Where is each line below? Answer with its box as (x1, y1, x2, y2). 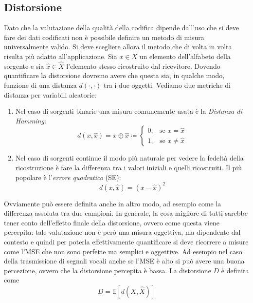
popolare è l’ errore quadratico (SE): (15, 172, 121, 182)
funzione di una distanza (4, 80, 77, 90)
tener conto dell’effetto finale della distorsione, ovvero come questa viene (4, 217, 219, 227)
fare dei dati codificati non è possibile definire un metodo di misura (4, 32, 204, 42)
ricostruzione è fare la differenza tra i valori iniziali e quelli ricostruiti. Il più (15, 162, 242, 172)
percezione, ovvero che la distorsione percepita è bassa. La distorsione (4, 265, 211, 275)
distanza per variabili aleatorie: (4, 89, 96, 100)
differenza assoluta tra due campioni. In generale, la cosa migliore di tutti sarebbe (4, 208, 248, 218)
